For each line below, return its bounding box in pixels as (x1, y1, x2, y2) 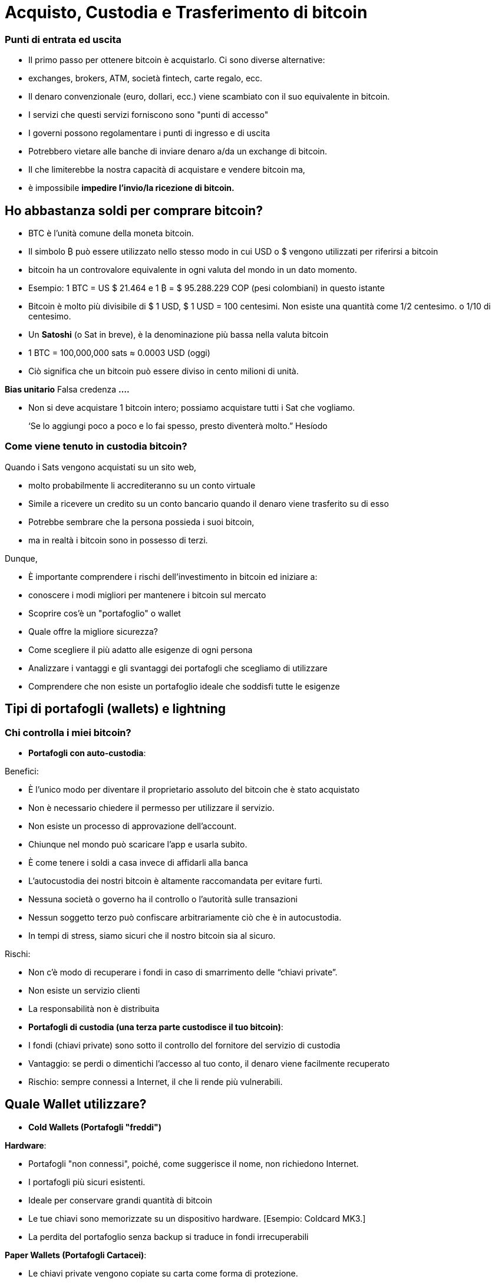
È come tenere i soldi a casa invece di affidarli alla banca (28, 857, 248, 868)
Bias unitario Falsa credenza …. (5, 384, 130, 394)
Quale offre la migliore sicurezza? (28, 626, 158, 636)
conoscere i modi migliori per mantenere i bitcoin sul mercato (28, 589, 266, 600)
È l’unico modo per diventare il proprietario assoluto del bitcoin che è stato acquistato (28, 784, 360, 794)
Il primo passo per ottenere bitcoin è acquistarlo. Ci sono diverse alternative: (28, 55, 325, 65)
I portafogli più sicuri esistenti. (28, 1176, 146, 1187)
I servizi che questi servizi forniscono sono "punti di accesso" (28, 110, 269, 120)
